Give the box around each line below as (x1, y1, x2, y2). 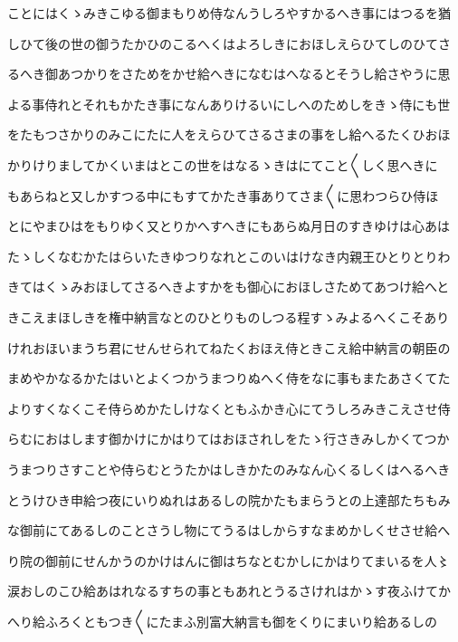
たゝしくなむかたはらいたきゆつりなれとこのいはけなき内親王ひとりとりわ (7, 246, 451, 265)
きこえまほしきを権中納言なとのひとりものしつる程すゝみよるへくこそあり (7, 307, 450, 326)
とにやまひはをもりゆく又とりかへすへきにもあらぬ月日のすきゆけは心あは (7, 216, 451, 235)
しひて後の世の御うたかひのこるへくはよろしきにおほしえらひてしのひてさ (7, 34, 451, 53)
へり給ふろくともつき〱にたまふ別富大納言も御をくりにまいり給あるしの (7, 611, 438, 630)
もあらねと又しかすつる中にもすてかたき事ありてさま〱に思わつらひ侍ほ (7, 186, 439, 205)
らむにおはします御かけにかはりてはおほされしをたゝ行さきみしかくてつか (7, 429, 450, 448)
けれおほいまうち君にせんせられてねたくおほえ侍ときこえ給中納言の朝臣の (7, 338, 451, 357)
